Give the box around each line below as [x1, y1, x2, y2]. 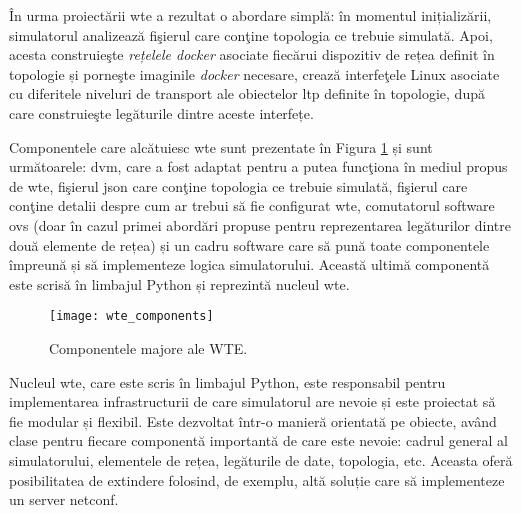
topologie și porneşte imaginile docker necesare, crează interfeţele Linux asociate [9, 63, 500, 84]
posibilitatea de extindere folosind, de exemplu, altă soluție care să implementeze [9, 469, 505, 490]
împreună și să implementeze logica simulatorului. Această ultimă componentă [9, 254, 490, 275]
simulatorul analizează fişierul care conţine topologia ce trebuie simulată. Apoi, [9, 24, 493, 45]
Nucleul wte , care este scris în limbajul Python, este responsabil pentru [9, 371, 446, 392]
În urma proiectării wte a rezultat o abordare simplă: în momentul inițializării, [9, 5, 492, 25]
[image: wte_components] [49, 309, 214, 324]
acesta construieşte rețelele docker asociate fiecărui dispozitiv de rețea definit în [9, 44, 495, 65]
